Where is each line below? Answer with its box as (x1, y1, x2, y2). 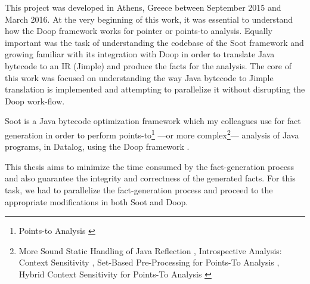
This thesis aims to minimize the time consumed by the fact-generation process (5, 160, 294, 172)
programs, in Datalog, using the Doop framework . (5, 140, 190, 153)
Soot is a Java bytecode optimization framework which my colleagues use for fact (5, 115, 301, 127)
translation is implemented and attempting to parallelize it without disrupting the (5, 83, 305, 95)
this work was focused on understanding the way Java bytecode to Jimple (5, 71, 274, 84)
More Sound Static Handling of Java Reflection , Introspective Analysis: (18, 244, 282, 257)
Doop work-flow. (5, 94, 65, 107)
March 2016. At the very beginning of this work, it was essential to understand (5, 13, 293, 25)
